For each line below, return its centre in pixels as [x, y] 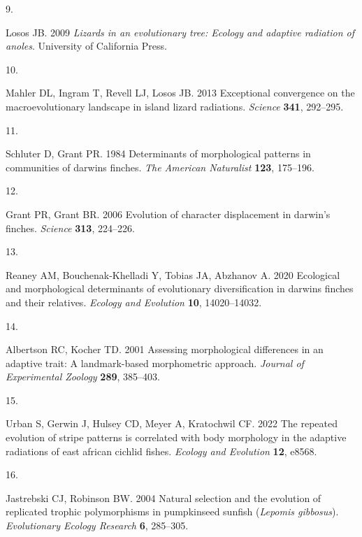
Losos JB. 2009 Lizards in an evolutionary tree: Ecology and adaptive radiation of [180, 32]
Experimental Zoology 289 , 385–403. [83, 377]
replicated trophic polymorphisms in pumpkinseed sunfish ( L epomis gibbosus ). [172, 511]
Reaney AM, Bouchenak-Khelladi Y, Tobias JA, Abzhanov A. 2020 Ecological [173, 274]
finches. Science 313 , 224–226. [70, 228]
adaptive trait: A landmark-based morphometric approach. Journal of [155, 363]
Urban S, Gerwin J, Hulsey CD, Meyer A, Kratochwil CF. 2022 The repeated [172, 423]
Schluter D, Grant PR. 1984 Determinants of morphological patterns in [158, 153]
